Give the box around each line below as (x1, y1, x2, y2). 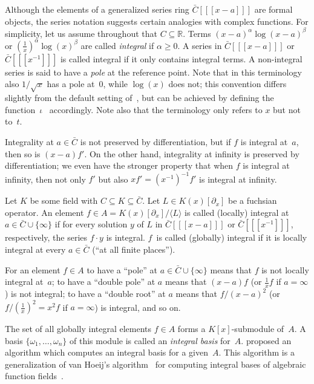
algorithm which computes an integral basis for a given (5, 346, 208, 359)
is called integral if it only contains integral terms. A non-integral (60, 52, 303, 65)
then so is (5, 147, 41, 160)
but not (273, 103, 301, 116)
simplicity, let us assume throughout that (5, 27, 157, 39)
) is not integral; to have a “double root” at (5, 287, 166, 299)
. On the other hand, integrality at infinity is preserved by (84, 147, 299, 160)
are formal (254, 3, 293, 15)
